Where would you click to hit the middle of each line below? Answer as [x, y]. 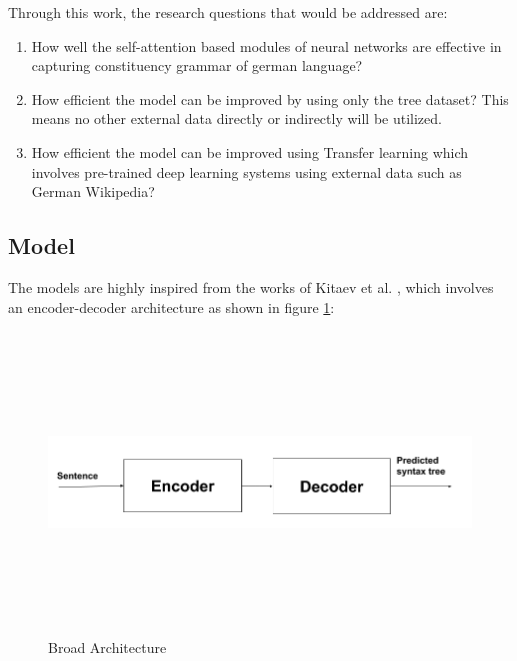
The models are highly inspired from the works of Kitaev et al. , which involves [251, 286]
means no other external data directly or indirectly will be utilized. [236, 118]
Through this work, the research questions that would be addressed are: [228, 12]
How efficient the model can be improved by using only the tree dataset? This [270, 98]
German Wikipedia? [93, 191]
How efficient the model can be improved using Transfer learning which [250, 151]
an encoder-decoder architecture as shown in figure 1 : [171, 306]
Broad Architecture [107, 647]
